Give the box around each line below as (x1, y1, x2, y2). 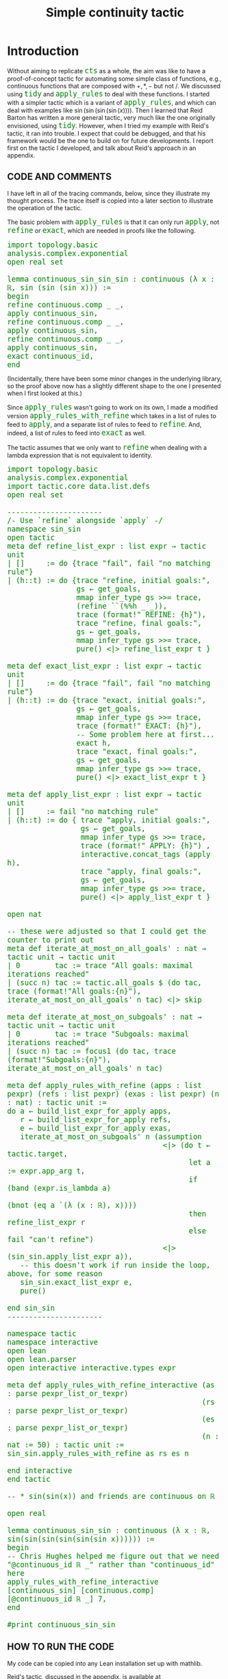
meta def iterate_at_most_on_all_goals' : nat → (7, 944, 207, 953)
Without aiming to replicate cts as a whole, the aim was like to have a (7, 66, 206, 75)
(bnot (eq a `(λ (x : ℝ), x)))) (7, 1200, 138, 1210)
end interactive (7, 1465, 73, 1475)
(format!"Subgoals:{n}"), (7, 1055, 112, 1064)
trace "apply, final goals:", (80, 866, 202, 876)
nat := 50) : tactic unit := (7, 1440, 125, 1450)
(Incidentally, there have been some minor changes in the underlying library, (7, 375, 223, 383)
